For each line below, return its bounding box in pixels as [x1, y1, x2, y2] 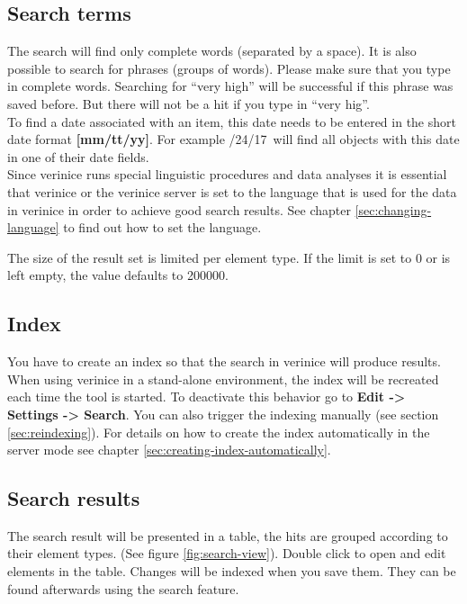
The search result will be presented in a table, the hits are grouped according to [7, 526, 448, 545]
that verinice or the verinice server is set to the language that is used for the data [7, 182, 457, 201]
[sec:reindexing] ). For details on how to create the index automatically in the [7, 422, 430, 441]
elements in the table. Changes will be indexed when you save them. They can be [7, 562, 456, 581]
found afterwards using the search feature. [7, 579, 239, 598]
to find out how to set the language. [63, 218, 262, 237]
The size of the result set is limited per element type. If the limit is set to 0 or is [7, 248, 451, 266]
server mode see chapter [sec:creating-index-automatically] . [7, 440, 331, 459]
